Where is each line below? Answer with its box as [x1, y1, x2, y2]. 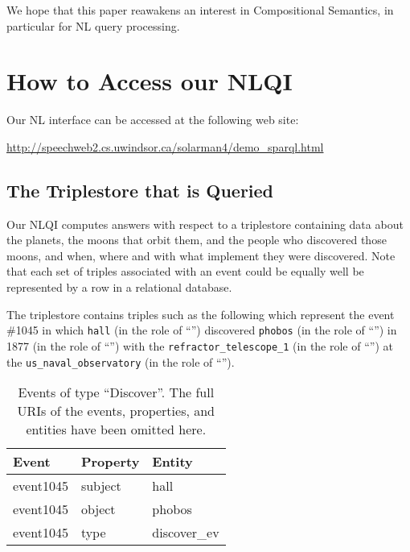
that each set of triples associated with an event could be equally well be [6, 263, 364, 280]
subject [80, 476, 121, 496]
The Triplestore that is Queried [6, 177, 274, 202]
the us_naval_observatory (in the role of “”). [6, 353, 235, 370]
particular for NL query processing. [6, 17, 180, 34]
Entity [152, 452, 193, 471]
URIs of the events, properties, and [17, 401, 215, 421]
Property [80, 452, 140, 471]
